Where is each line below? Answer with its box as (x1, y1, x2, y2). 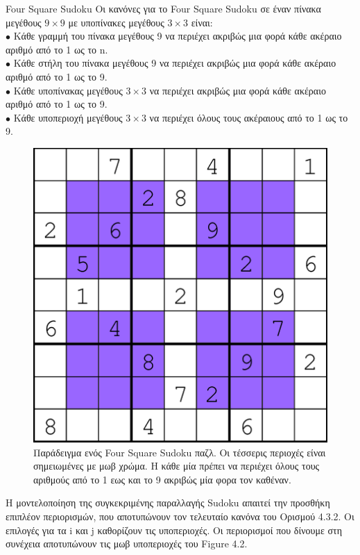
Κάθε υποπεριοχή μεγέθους (13, 110, 123, 124)
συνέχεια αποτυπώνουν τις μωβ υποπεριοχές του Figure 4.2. (6, 536, 248, 551)
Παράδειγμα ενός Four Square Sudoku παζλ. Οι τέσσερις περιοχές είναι (33, 445, 326, 459)
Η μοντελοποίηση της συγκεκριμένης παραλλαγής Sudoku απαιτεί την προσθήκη (6, 495, 330, 510)
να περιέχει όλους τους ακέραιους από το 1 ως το (149, 110, 348, 124)
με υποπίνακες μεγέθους (68, 15, 164, 29)
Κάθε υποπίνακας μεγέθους (13, 83, 123, 97)
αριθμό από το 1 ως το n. (6, 42, 108, 56)
